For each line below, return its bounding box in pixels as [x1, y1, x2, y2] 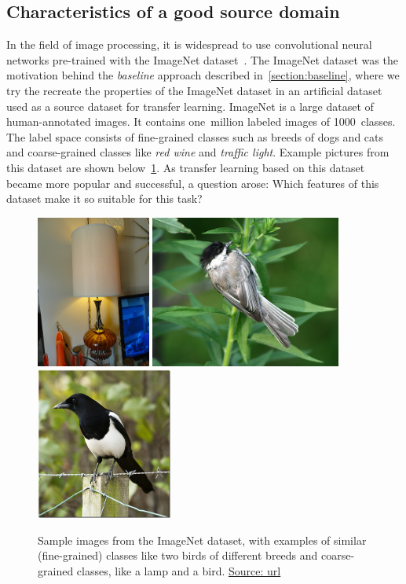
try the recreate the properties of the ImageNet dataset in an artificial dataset [6, 82, 382, 98]
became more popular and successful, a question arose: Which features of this [6, 174, 379, 191]
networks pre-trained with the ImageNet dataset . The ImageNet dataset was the [6, 51, 398, 68]
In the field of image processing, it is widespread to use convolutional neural [6, 36, 372, 53]
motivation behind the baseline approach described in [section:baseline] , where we [6, 67, 400, 83]
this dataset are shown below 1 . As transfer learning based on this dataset [6, 159, 365, 175]
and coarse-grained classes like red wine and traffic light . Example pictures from [6, 144, 390, 160]
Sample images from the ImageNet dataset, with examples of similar [38, 531, 367, 548]
